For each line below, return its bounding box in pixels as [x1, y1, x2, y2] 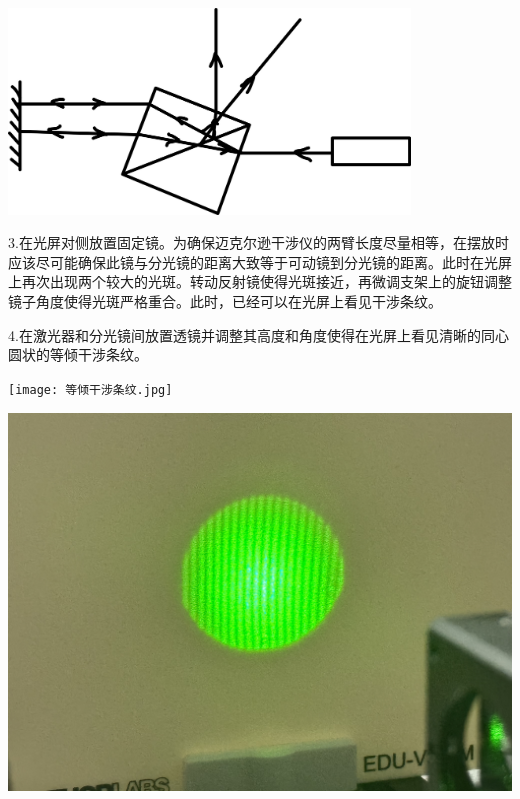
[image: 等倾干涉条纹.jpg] [8, 382, 173, 397]
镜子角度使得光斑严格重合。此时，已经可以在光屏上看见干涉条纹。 [8, 291, 442, 312]
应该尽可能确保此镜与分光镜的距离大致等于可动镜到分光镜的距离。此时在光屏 [8, 251, 512, 272]
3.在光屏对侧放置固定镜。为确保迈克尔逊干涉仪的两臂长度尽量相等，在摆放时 [8, 232, 509, 253]
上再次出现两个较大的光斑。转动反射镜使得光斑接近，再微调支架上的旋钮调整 [8, 271, 512, 292]
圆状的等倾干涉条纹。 [8, 344, 148, 365]
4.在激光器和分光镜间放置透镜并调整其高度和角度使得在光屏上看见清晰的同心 [8, 324, 509, 345]
